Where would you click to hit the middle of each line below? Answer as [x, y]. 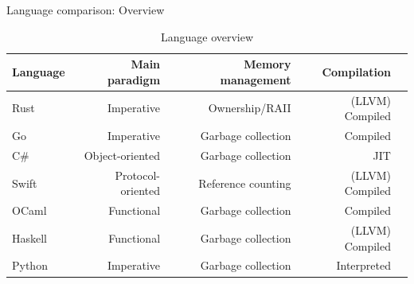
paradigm [134, 79]
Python [30, 265]
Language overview [207, 36]
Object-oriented [122, 155]
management [256, 79]
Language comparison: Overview [86, 10]
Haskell [30, 237]
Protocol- [138, 175]
